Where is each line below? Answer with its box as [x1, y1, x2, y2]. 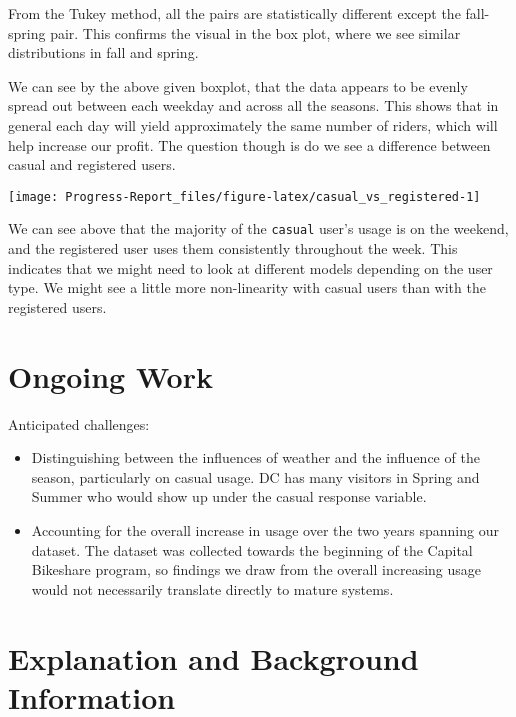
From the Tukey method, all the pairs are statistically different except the [8, 3, 461, 23]
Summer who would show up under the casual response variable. [31, 486, 427, 507]
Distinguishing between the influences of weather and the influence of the [31, 447, 480, 468]
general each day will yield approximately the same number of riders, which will [8, 114, 498, 135]
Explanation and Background [8, 637, 419, 678]
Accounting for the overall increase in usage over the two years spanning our [31, 519, 499, 540]
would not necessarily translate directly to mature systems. [31, 578, 394, 599]
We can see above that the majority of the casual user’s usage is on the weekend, [8, 218, 509, 239]
